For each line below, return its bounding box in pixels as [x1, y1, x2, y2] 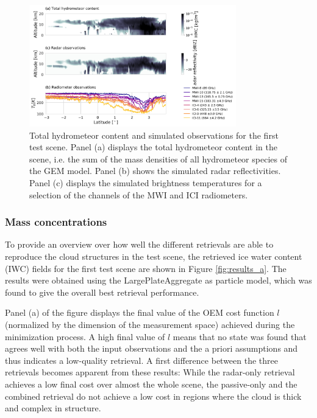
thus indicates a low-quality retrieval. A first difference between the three [5, 354, 278, 366]
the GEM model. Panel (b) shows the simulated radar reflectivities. [29, 164, 281, 177]
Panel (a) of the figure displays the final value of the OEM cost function [5, 306, 274, 319]
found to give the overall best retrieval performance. [5, 285, 199, 298]
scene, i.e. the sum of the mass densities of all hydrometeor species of [29, 152, 287, 165]
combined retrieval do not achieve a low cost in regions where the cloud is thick [5, 389, 302, 402]
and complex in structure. [5, 402, 101, 414]
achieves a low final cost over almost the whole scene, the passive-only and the [5, 377, 297, 390]
